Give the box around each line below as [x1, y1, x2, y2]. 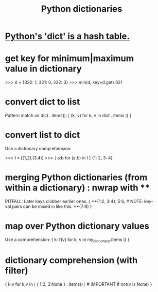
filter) [5, 265, 28, 276]
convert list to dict [5, 130, 80, 140]
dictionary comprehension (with [5, 255, 138, 266]
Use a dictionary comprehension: [5, 146, 72, 151]
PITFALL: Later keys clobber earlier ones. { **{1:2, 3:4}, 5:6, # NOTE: [5, 198, 143, 204]
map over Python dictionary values [5, 221, 150, 232]
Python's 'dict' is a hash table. [5, 31, 130, 42]
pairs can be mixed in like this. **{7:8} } [12, 203, 92, 209]
